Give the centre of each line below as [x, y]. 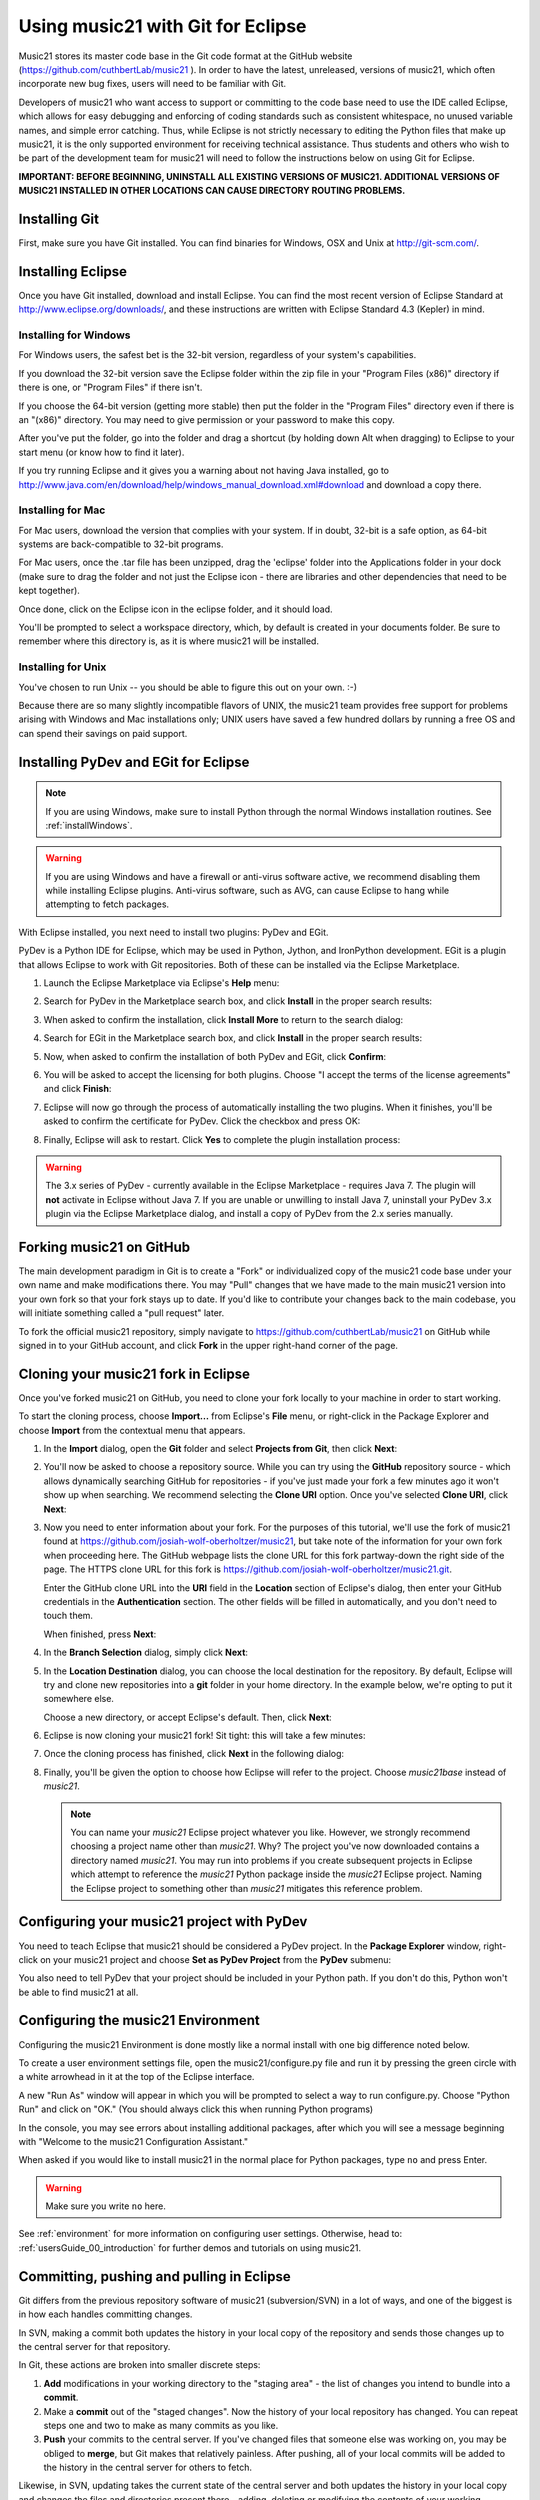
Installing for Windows [74, 335]
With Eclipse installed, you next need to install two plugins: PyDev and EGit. [173, 932]
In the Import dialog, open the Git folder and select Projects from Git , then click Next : [220, 1449]
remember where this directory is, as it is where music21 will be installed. [169, 641]
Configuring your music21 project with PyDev [163, 1921]
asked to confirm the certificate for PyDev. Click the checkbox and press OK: [202, 1121]
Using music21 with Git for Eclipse [162, 26]
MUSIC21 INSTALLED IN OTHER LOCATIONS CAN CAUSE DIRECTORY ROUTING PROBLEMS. [212, 191]
